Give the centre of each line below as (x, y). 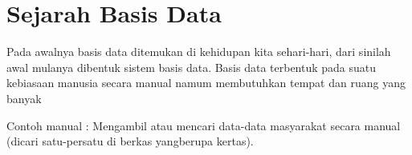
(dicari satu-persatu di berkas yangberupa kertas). (130, 141)
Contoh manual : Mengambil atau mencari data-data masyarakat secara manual (204, 125)
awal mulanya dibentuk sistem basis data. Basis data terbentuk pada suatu (192, 67)
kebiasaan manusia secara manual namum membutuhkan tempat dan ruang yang (206, 83)
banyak (24, 98)
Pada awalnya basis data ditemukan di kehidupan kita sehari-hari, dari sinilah (199, 52)
